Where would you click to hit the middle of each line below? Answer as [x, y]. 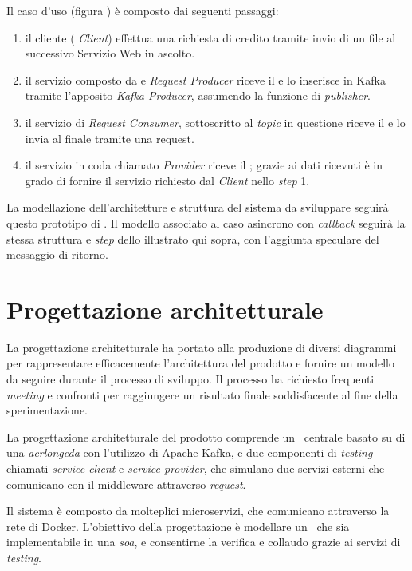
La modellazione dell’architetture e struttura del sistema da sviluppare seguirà [198, 207]
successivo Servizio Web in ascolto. [110, 53]
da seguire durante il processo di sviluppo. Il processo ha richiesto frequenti [190, 379]
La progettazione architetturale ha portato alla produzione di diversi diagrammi [202, 347]
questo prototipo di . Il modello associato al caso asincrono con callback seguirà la [206, 222]
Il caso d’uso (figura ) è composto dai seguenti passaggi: [143, 10]
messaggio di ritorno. [57, 254]
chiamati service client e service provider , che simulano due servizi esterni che [196, 468]
